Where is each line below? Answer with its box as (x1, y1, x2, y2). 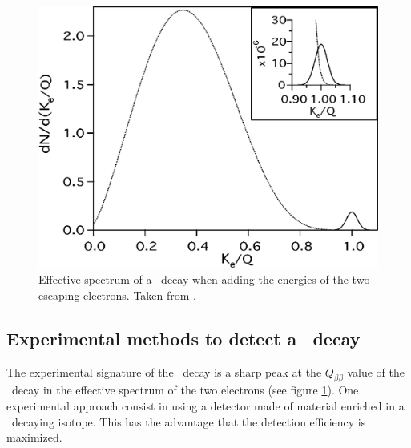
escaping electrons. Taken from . (38, 286, 197, 303)
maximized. (6, 429, 62, 446)
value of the (347, 363, 405, 380)
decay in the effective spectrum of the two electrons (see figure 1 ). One (11, 381, 359, 398)
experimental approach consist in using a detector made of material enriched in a (6, 398, 405, 414)
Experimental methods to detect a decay (6, 325, 361, 350)
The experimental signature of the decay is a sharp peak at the (6, 363, 322, 380)
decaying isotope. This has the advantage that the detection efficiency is (11, 413, 366, 430)
